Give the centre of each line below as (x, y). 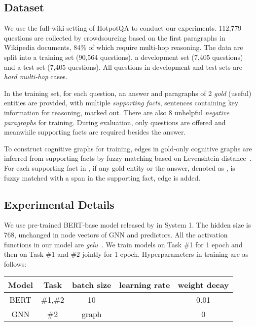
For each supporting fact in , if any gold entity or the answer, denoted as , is (120, 167)
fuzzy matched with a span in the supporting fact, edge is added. (102, 177)
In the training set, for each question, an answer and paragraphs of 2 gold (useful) (128, 93)
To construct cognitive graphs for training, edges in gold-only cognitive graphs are (128, 148)
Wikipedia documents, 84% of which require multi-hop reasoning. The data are (124, 47)
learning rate (145, 285)
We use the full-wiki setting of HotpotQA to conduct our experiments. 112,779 (123, 28)
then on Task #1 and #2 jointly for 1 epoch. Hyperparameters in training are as (126, 254)
